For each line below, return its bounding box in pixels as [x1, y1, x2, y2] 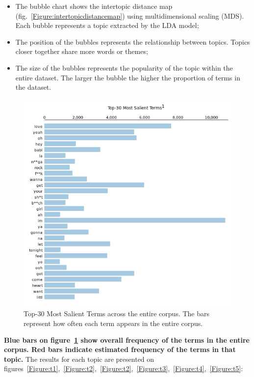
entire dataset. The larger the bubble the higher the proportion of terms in [15, 72, 240, 82]
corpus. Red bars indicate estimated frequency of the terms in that [4, 344, 236, 354]
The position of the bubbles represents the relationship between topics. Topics [15, 36, 250, 47]
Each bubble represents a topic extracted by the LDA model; [15, 20, 199, 30]
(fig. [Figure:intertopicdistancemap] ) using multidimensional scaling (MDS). [15, 10, 244, 21]
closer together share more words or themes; [15, 46, 148, 56]
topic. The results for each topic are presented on [4, 353, 154, 364]
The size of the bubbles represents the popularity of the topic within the [15, 62, 233, 73]
